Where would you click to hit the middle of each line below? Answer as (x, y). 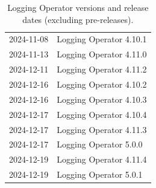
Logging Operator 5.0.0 (100, 144)
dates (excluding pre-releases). (78, 19)
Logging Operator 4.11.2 (102, 69)
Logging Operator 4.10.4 (102, 114)
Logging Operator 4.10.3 (102, 99)
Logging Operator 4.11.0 (102, 54)
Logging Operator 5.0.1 (100, 174)
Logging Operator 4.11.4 (102, 159)
